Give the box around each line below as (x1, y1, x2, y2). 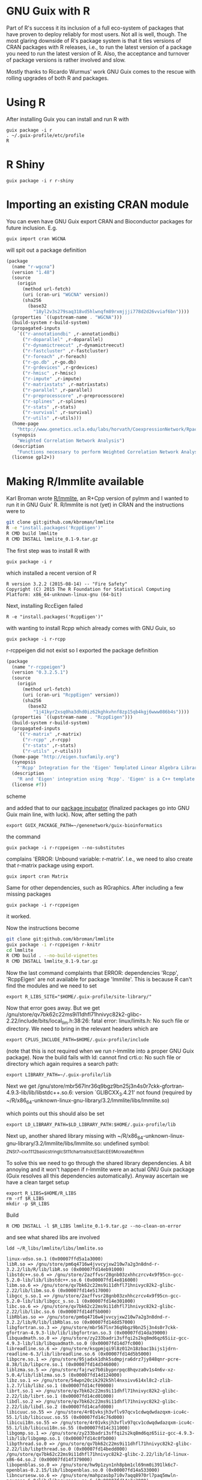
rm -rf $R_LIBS (6, 1196, 44, 1202)
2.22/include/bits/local (6, 1017, 62, 1024)
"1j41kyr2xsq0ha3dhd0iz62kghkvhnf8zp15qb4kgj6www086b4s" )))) (32, 709, 189, 715)
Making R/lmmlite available (6, 475, 144, 488)
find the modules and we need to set (6, 982, 97, 989)
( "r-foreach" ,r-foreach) (22, 353, 87, 360)
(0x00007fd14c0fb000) (63, 1435, 117, 1442)
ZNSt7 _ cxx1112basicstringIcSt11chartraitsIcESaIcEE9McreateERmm (6, 1146, 144, 1155)
